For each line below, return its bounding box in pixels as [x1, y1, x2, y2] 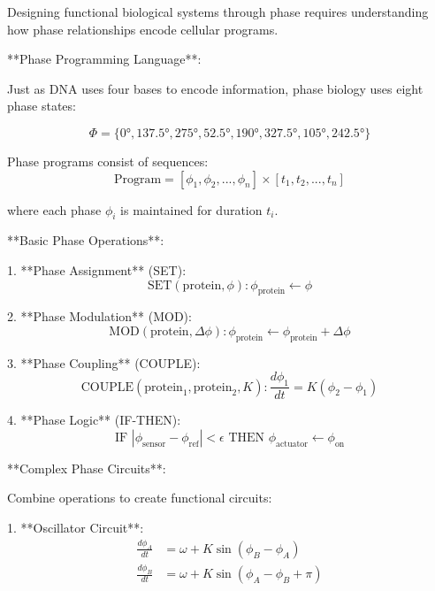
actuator [276, 439, 309, 449]
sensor [142, 439, 166, 449]
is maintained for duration [120, 200, 263, 219]
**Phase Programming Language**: [7, 50, 202, 68]
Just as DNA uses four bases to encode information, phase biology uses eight [7, 79, 424, 97]
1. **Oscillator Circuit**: [7, 518, 144, 536]
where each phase [7, 200, 102, 219]
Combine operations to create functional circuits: [7, 488, 272, 507]
